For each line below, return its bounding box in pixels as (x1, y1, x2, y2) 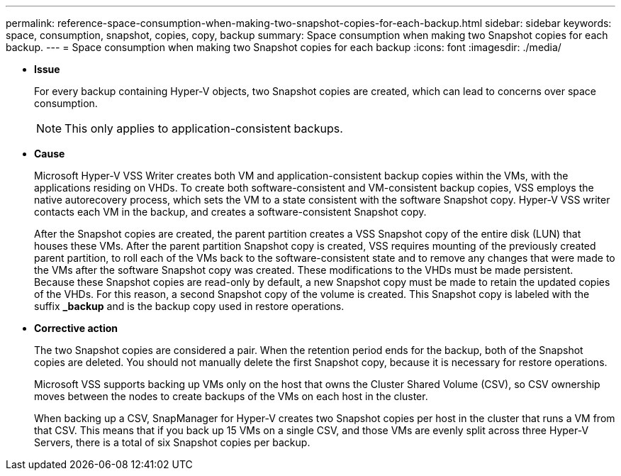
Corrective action (34, 322, 118, 334)
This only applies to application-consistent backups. (65, 121, 343, 135)
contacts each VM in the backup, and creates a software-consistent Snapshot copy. (34, 206, 427, 218)
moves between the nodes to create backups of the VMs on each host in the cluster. (34, 390, 428, 402)
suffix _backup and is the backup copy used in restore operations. (34, 300, 345, 312)
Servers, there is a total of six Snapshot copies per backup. (34, 436, 310, 448)
